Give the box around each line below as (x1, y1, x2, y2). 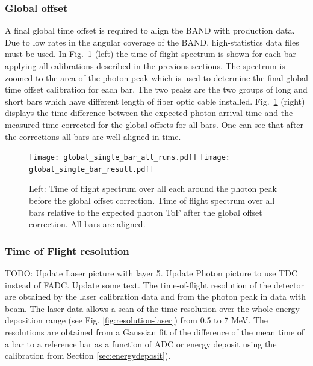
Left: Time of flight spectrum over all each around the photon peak (29, 182, 277, 195)
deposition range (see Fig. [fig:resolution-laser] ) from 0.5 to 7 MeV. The (5, 314, 268, 326)
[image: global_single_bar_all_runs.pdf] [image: (29, 153, 230, 162)
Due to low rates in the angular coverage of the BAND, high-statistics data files (5, 35, 299, 48)
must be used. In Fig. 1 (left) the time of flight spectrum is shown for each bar (5, 47, 297, 60)
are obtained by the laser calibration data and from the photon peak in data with (5, 290, 306, 303)
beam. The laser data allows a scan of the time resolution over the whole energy (5, 302, 300, 314)
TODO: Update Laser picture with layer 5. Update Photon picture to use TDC (5, 267, 298, 279)
